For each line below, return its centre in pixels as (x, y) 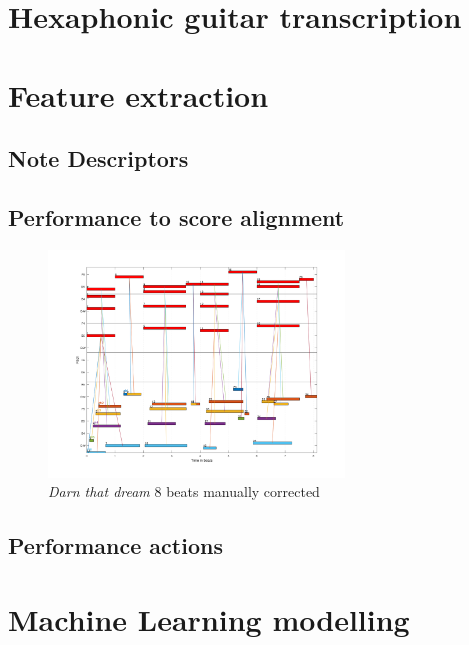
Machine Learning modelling (209, 618)
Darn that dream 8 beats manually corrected (184, 491)
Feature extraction (138, 94)
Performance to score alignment (176, 216)
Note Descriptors (98, 158)
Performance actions (115, 545)
